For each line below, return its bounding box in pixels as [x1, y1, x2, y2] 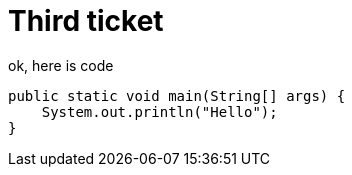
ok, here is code [8, 56, 114, 74]
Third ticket [8, 4, 164, 38]
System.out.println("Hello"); [41, 103, 278, 120]
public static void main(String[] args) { [8, 87, 346, 104]
